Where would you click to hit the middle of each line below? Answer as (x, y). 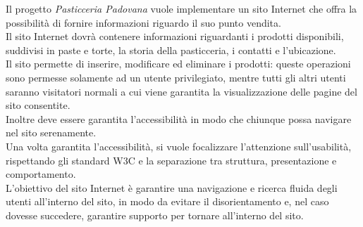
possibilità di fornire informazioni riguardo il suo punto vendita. (143, 22)
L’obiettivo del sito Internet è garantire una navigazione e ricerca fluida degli (172, 187)
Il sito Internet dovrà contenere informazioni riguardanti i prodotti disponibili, (175, 36)
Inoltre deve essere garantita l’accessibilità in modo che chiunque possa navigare (179, 118)
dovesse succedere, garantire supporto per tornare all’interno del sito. (155, 215)
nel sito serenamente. (51, 132)
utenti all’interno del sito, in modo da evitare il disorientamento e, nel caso (167, 201)
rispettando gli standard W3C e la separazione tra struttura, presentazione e (171, 160)
